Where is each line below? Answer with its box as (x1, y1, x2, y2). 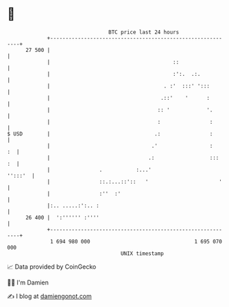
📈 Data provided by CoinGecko (7, 263, 97, 271)
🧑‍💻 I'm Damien (7, 278, 49, 286)
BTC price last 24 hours (108, 29, 180, 36)
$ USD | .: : (7, 130, 213, 137)
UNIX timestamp (120, 250, 165, 257)
